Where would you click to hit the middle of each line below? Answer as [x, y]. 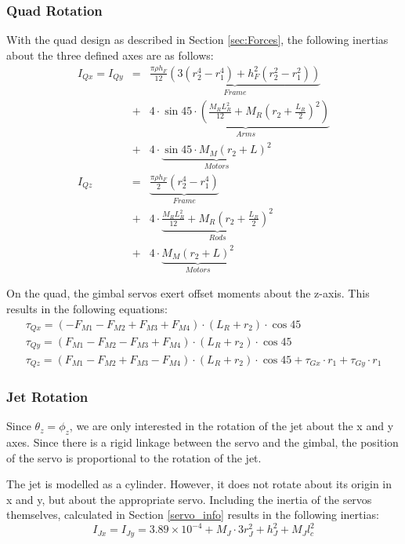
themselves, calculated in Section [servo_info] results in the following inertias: [193, 515]
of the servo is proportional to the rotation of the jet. [134, 457]
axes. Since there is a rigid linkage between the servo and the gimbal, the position [202, 442]
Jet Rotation [47, 396]
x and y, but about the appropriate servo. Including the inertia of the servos [189, 499]
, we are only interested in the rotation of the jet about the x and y [231, 426]
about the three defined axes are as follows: [110, 55]
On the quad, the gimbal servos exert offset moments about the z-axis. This [188, 293]
